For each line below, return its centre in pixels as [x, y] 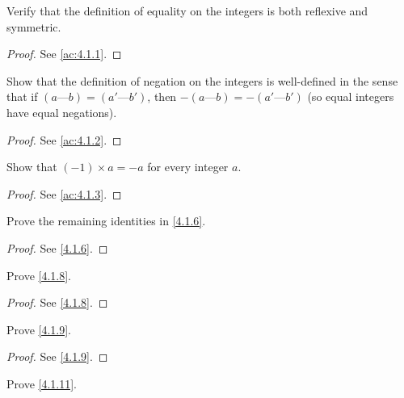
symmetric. [34, 26]
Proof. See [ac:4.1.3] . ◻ [64, 193]
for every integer [188, 167]
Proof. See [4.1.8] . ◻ [57, 302]
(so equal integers [351, 96]
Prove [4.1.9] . [39, 329]
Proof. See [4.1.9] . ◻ [57, 356]
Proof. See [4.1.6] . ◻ [57, 247]
